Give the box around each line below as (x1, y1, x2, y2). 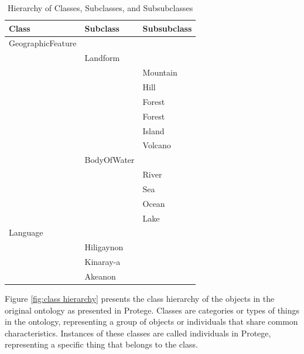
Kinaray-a (84, 256, 121, 268)
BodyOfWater (84, 154, 135, 166)
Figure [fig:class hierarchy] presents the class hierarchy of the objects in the (5, 292, 275, 305)
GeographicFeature (9, 37, 77, 49)
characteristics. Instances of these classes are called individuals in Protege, (5, 326, 271, 339)
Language (9, 226, 43, 239)
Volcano (142, 139, 171, 151)
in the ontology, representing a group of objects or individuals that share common (5, 315, 298, 328)
